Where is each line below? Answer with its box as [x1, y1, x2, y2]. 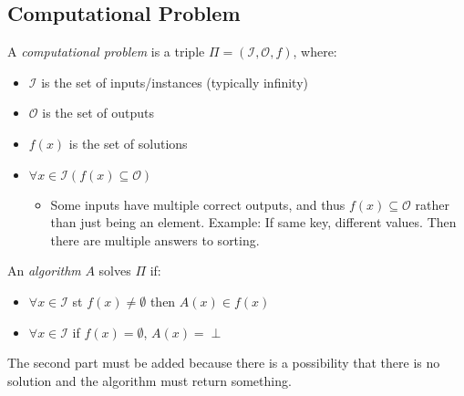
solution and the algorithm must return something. [7, 370, 292, 390]
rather [415, 194, 449, 214]
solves [98, 261, 131, 280]
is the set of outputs [42, 103, 154, 122]
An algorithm [7, 261, 81, 280]
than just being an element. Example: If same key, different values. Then [50, 213, 457, 232]
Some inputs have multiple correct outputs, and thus [50, 194, 345, 214]
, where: [293, 42, 337, 61]
